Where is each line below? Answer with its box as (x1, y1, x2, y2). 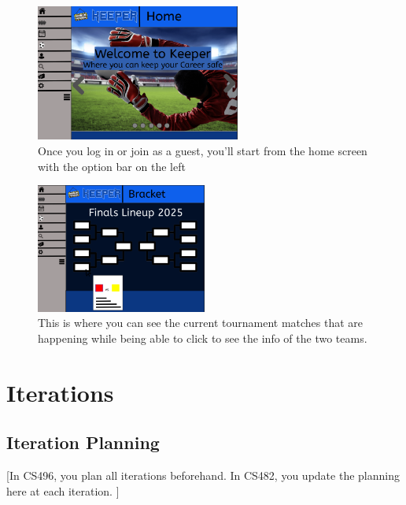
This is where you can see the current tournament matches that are (38, 314, 364, 331)
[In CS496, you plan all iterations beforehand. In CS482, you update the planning (6, 467, 400, 484)
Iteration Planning (6, 430, 160, 455)
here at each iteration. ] (6, 482, 120, 499)
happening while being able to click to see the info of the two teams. (38, 329, 367, 346)
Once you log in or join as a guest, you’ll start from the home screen (38, 143, 367, 159)
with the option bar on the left (38, 158, 186, 174)
